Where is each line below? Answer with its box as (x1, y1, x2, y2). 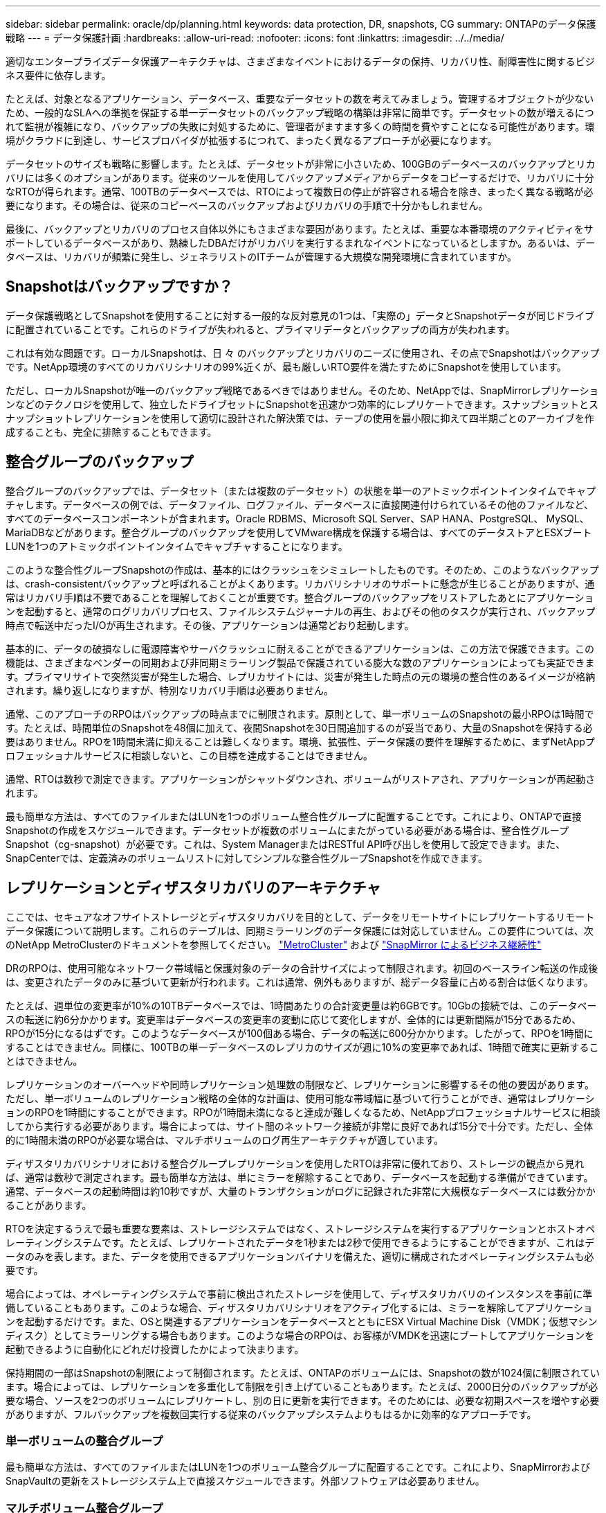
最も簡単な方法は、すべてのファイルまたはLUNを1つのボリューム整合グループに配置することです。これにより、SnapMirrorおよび (6, 1461, 591, 1474)
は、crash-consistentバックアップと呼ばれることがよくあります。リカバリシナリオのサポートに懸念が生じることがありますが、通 (6, 577, 595, 590)
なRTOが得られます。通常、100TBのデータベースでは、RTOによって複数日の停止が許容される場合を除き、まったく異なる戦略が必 (6, 186, 594, 197)
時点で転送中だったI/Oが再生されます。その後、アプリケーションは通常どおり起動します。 (6, 619, 414, 631)
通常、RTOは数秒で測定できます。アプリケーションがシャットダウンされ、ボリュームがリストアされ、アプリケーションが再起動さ (6, 772, 596, 785)
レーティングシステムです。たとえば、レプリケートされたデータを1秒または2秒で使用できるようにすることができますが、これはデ (6, 1236, 595, 1248)
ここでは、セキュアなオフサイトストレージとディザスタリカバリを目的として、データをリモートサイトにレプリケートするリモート (6, 910, 595, 923)
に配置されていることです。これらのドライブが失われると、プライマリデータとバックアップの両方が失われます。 (6, 323, 515, 335)
